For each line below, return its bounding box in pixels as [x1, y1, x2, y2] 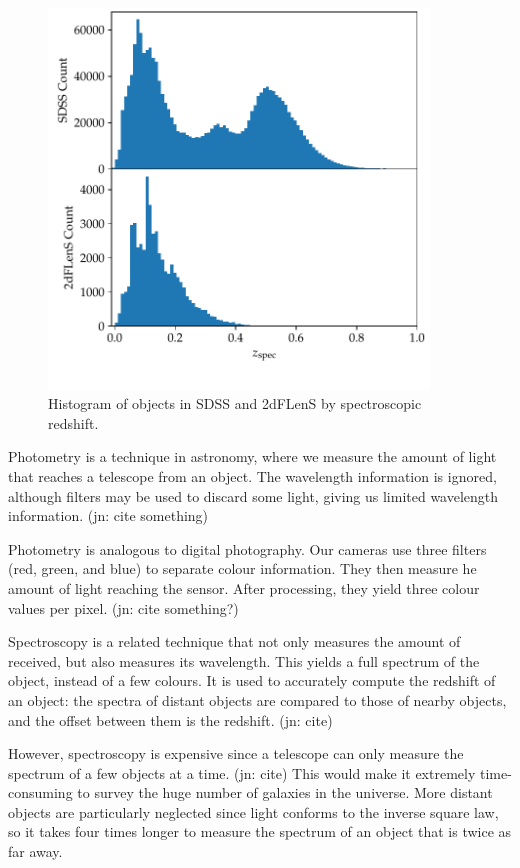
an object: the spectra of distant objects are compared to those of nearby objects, [8, 689, 507, 710]
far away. [8, 841, 63, 862]
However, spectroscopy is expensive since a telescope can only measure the [8, 743, 464, 764]
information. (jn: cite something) [8, 505, 209, 526]
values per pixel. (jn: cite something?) [8, 597, 239, 618]
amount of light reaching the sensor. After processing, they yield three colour [8, 577, 480, 598]
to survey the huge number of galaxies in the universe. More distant [77, 782, 493, 803]
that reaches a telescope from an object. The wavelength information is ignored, [8, 465, 497, 486]
